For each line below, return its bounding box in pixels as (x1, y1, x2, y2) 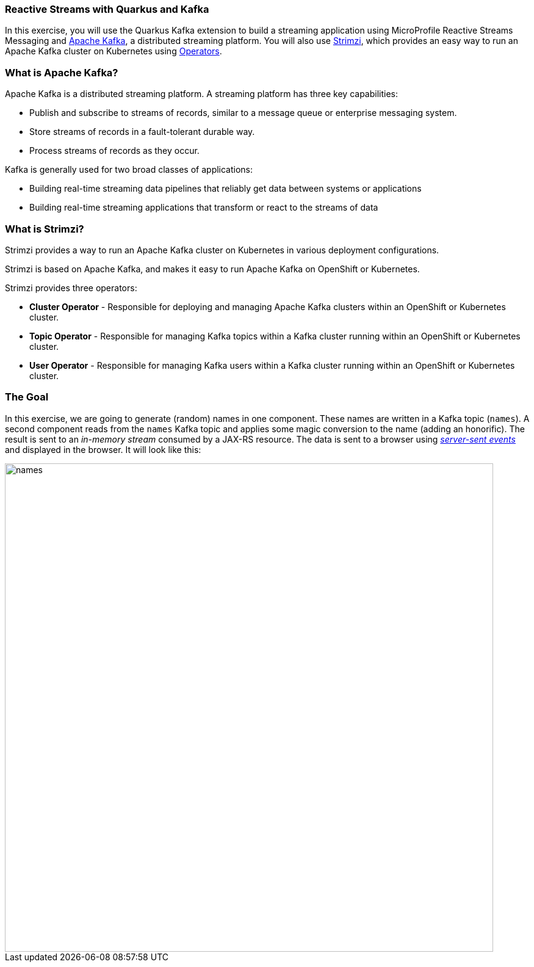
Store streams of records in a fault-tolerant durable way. (29, 126, 255, 137)
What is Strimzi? (5, 222, 84, 235)
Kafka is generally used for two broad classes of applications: (5, 164, 253, 175)
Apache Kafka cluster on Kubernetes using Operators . (5, 46, 222, 57)
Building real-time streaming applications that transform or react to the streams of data (29, 202, 378, 213)
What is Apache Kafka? (5, 66, 118, 79)
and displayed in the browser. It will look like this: (5, 444, 201, 455)
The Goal (5, 391, 49, 404)
